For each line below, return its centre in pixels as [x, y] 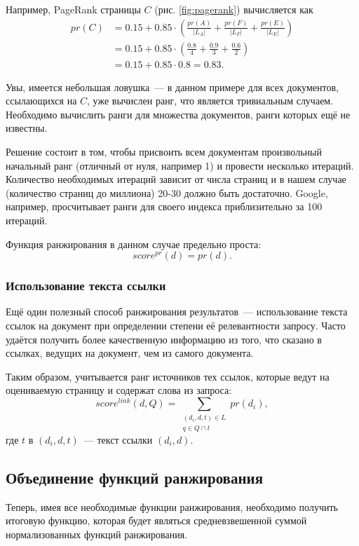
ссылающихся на [41, 101]
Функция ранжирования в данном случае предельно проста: [134, 244]
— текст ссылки [118, 439]
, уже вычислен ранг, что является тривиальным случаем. [210, 101]
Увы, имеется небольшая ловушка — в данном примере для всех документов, [172, 87]
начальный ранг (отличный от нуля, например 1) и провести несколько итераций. [180, 165]
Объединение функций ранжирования [135, 477]
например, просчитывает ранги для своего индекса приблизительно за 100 [164, 206]
